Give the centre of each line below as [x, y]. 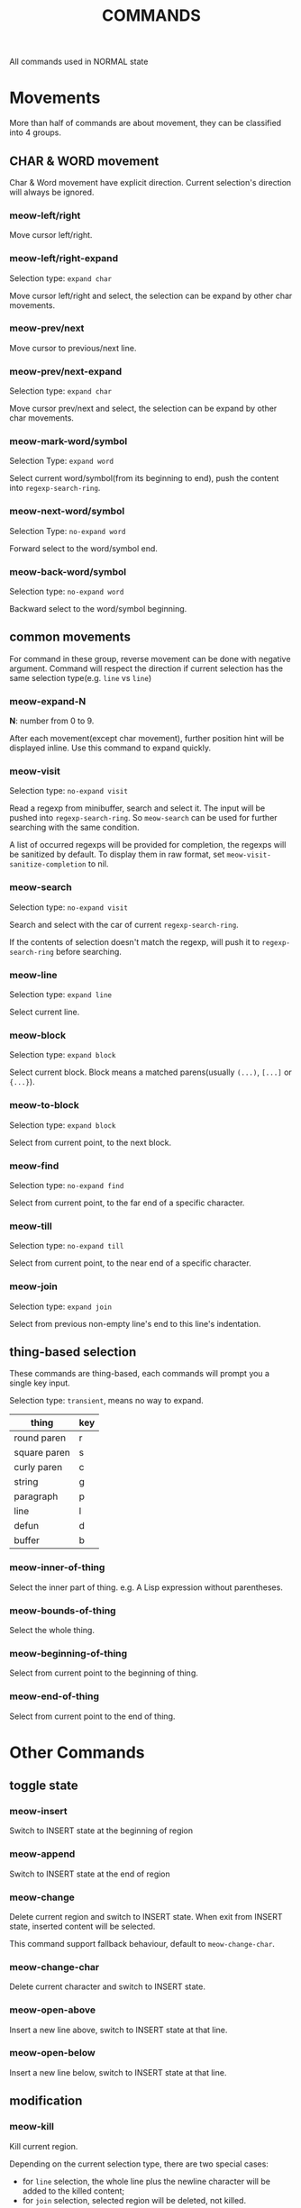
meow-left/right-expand [64, 259]
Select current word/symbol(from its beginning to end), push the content [144, 478]
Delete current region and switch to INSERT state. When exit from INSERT [146, 1916]
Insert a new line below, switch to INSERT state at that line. [118, 2072]
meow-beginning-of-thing [68, 1653]
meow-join [34, 1286]
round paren [40, 1438]
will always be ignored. [52, 192]
